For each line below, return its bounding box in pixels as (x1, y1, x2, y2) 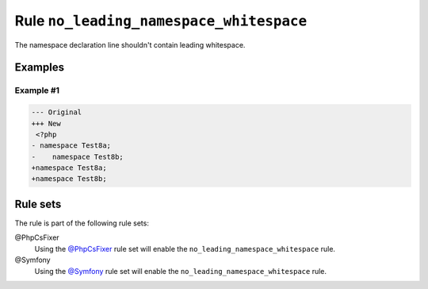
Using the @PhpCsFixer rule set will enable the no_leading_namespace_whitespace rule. (34, 244, 336, 253)
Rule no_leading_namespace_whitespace (14, 12, 308, 29)
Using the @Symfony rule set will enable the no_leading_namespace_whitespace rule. (34, 266, 327, 276)
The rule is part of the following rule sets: (14, 218, 150, 228)
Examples (14, 60, 65, 75)
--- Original (31, 108, 82, 117)
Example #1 (14, 85, 59, 96)
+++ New (31, 119, 61, 128)
